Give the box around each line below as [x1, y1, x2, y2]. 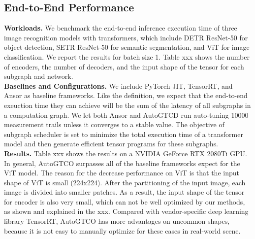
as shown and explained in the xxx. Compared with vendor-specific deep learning [4, 206, 249, 216]
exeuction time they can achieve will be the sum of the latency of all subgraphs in [4, 100, 251, 110]
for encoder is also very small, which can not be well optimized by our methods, [4, 196, 245, 206]
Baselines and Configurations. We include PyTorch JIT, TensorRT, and [4, 80, 233, 91]
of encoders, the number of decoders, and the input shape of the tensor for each [4, 61, 244, 71]
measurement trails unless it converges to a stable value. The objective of [4, 119, 224, 130]
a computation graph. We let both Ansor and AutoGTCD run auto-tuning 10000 [4, 109, 249, 120]
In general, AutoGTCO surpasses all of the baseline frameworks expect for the [4, 158, 240, 168]
